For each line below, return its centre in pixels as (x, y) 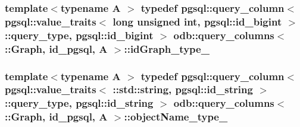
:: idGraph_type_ (167, 48)
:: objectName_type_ (176, 117)
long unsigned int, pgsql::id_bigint (197, 21)
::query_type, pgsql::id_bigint (79, 35)
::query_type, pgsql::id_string (79, 103)
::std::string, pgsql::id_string (183, 89)
